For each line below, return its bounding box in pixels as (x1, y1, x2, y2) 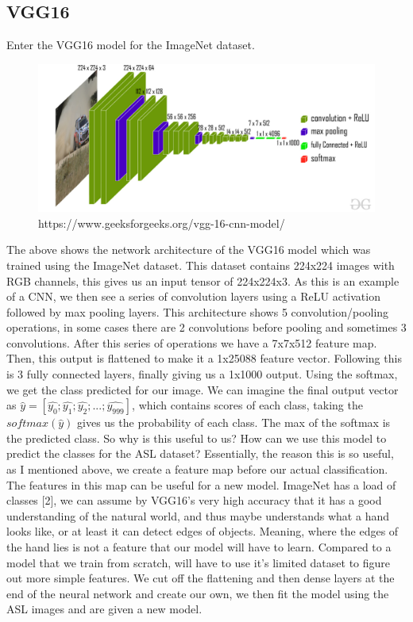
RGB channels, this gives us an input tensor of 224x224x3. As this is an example (6, 272, 399, 289)
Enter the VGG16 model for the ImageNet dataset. (6, 36, 255, 53)
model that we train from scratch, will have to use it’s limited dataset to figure (6, 554, 391, 570)
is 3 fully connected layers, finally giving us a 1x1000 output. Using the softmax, (6, 366, 398, 382)
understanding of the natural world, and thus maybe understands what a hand (6, 507, 389, 524)
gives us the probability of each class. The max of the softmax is (77, 414, 391, 431)
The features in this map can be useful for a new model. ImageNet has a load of (6, 476, 396, 493)
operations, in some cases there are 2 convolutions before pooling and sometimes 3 (6, 319, 407, 336)
